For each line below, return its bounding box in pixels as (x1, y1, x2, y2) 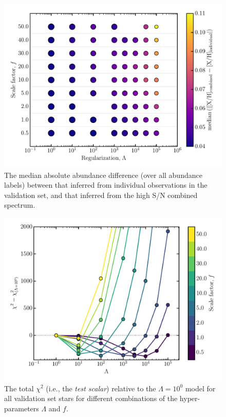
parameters (4, 403, 39, 413)
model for (185, 383, 216, 393)
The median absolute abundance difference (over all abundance (4, 169, 202, 180)
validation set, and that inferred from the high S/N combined (4, 189, 198, 200)
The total (4, 383, 34, 393)
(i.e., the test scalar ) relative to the (46, 383, 156, 393)
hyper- (179, 393, 200, 404)
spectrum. (4, 200, 35, 210)
